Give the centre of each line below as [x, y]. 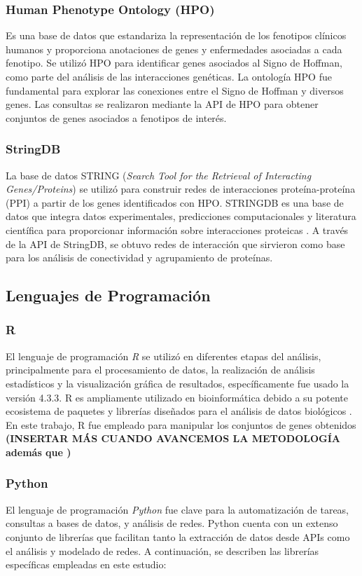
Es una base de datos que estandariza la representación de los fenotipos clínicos [176, 35]
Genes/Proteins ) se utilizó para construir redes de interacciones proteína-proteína [181, 189]
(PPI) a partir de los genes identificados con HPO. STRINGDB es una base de [175, 202]
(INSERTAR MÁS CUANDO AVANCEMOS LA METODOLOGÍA [173, 438]
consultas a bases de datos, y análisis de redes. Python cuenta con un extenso [172, 523]
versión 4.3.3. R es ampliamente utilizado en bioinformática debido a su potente [177, 397]
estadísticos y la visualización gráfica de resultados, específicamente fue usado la [177, 383]
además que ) [39, 452]
